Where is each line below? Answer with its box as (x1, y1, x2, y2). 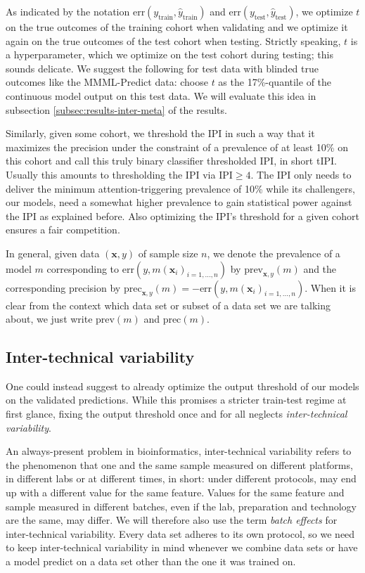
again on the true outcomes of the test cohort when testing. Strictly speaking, (6, 33, 341, 48)
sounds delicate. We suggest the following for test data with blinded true (6, 60, 319, 75)
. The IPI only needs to (250, 167, 352, 181)
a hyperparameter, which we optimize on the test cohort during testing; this (6, 47, 333, 62)
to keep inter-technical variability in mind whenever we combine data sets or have (6, 540, 358, 555)
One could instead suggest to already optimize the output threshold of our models (6, 378, 359, 393)
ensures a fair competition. (6, 222, 120, 237)
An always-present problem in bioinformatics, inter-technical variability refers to (6, 444, 352, 458)
